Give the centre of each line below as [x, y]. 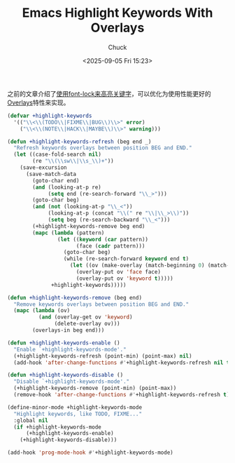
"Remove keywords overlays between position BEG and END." [101, 304]
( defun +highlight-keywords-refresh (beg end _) [79, 142]
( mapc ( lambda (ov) [42, 311]
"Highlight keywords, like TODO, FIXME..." [78, 414]
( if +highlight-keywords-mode [57, 427]
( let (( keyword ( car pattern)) [103, 239]
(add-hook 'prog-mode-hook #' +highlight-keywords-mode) [90, 453]
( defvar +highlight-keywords [50, 116]
